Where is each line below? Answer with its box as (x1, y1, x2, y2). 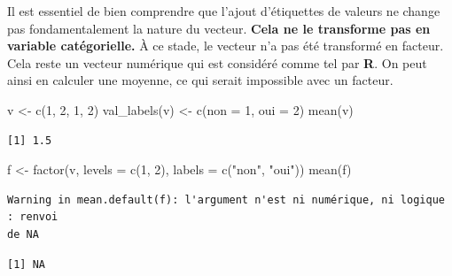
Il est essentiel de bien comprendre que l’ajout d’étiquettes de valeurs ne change (7, 2, 440, 19)
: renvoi (7, 211, 58, 224)
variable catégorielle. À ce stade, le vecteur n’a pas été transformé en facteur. (7, 36, 444, 55)
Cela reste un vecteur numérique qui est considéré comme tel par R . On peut (7, 53, 427, 72)
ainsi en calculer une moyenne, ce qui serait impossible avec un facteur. (7, 71, 394, 89)
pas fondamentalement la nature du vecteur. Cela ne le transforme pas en (7, 19, 431, 37)
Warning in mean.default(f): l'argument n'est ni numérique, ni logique (7, 193, 445, 206)
